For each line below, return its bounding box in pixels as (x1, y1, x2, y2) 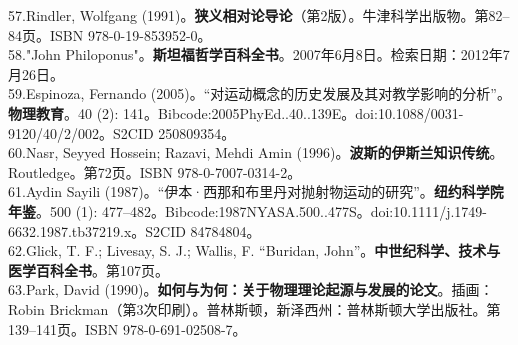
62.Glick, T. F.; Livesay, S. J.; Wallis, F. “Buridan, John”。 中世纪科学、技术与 (8, 240, 501, 261)
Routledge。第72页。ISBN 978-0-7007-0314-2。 (8, 161, 302, 182)
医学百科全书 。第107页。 (8, 259, 169, 280)
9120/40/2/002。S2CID (8, 122, 154, 143)
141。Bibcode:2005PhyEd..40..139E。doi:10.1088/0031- (123, 102, 464, 123)
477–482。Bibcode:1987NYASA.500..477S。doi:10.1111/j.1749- (102, 200, 487, 221)
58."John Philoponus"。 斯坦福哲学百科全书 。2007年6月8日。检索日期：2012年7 (8, 44, 510, 65)
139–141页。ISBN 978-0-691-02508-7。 (8, 318, 247, 339)
